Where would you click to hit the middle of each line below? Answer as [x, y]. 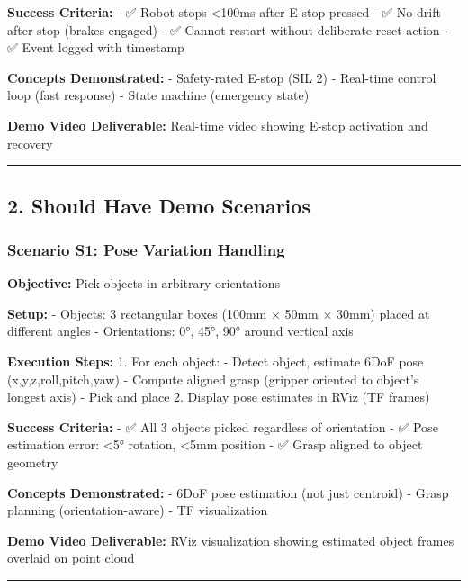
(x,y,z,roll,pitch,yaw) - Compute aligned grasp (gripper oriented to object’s [213, 379]
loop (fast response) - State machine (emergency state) [158, 95]
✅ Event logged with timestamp [96, 47]
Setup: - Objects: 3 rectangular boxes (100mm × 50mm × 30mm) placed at [219, 313]
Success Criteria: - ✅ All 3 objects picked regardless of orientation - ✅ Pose [223, 426]
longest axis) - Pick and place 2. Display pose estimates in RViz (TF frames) [219, 397]
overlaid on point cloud [71, 558]
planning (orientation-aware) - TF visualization [138, 510]
